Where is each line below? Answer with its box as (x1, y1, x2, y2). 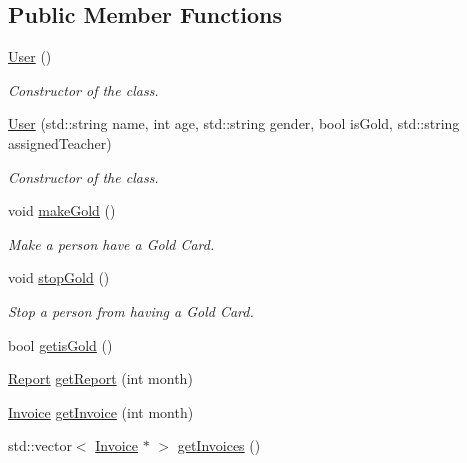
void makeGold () (8, 200, 116, 221)
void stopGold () (8, 267, 110, 288)
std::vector (8, 435, 72, 456)
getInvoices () (177, 435, 261, 456)
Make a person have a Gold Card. (8, 233, 215, 254)
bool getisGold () (8, 334, 113, 355)
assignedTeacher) (8, 132, 112, 153)
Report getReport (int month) (8, 368, 193, 389)
